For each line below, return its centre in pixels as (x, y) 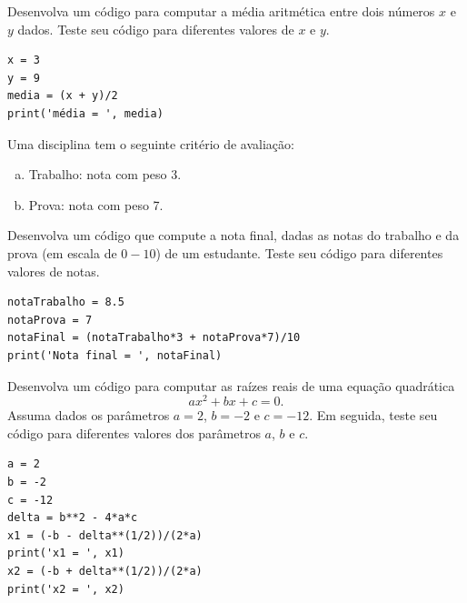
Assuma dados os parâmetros (89, 415)
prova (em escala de (62, 252)
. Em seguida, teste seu (373, 415)
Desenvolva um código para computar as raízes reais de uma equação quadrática (231, 385)
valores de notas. (54, 271)
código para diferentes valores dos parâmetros (134, 432)
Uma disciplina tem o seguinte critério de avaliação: (151, 143)
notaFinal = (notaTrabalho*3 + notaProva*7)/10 (154, 338)
